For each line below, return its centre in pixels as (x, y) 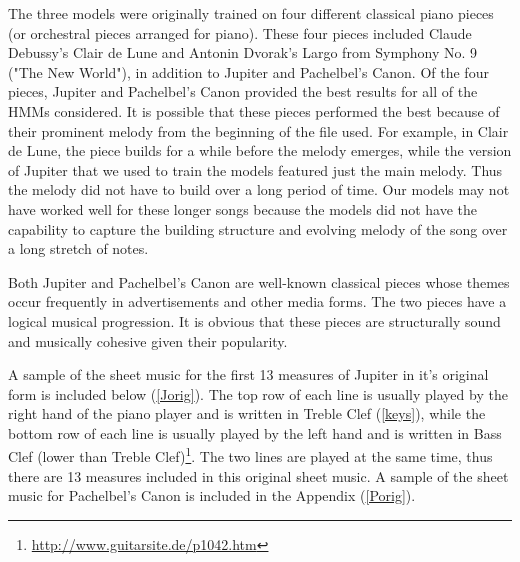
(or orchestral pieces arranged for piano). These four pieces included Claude (240, 32)
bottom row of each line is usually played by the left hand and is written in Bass (255, 432)
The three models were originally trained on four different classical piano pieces (251, 13)
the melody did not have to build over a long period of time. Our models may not (259, 189)
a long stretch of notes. (78, 248)
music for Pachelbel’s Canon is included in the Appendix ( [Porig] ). (212, 495)
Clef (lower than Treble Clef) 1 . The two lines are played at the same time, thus (250, 455)
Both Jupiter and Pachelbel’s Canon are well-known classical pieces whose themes (259, 281)
